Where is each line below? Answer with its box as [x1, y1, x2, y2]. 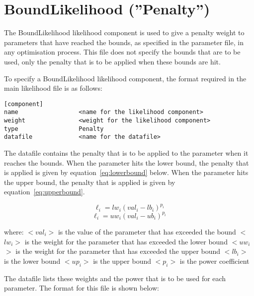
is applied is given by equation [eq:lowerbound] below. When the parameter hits [4, 167, 249, 178]
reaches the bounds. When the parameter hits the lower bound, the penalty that [4, 157, 249, 168]
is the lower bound [4, 255, 61, 266]
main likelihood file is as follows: [4, 83, 102, 93]
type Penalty [4, 125, 104, 132]
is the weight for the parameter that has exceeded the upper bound [15, 246, 221, 256]
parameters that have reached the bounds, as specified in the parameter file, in [4, 37, 244, 47]
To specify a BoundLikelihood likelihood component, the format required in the [4, 73, 247, 83]
